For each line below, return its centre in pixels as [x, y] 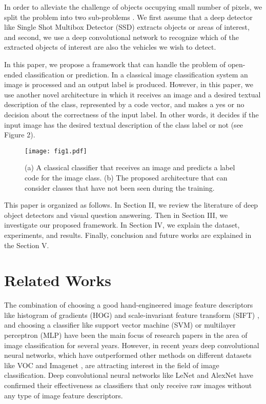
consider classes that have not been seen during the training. [120, 187]
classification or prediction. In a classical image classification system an [136, 74]
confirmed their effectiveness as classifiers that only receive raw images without [128, 385]
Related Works [58, 280]
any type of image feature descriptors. [64, 395]
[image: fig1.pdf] [56, 151]
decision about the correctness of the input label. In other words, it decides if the [131, 114]
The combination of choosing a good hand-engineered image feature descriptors [129, 305]
